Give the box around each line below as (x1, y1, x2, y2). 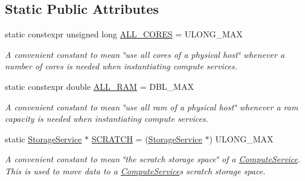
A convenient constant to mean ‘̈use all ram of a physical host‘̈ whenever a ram (5, 100, 298, 113)
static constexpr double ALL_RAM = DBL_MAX (5, 80, 194, 92)
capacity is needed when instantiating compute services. (5, 112, 208, 125)
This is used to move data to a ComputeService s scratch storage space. (5, 164, 266, 177)
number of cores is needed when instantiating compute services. (5, 60, 237, 72)
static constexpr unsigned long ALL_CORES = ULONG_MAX (5, 28, 243, 40)
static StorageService (5, 132, 82, 145)
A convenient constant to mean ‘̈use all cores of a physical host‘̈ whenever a (5, 48, 285, 60)
